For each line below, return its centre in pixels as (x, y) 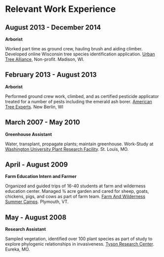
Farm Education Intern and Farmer (41, 176)
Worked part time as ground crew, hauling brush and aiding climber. (74, 49)
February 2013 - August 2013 (51, 75)
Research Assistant (26, 229)
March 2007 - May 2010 (43, 122)
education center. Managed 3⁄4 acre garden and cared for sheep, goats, (77, 191)
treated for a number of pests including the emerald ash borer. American (79, 101)
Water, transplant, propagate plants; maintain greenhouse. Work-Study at (79, 144)
